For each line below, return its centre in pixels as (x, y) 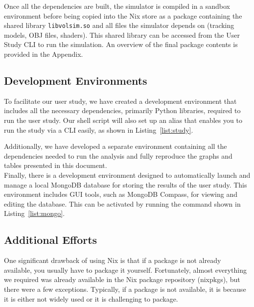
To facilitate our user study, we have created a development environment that (120, 101)
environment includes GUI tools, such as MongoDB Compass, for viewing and (121, 194)
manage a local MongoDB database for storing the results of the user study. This (126, 184)
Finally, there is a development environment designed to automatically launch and (127, 175)
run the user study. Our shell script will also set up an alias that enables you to (123, 120)
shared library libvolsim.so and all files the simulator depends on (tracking (119, 25)
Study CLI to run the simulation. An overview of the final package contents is (121, 44)
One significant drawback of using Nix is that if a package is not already (113, 260)
